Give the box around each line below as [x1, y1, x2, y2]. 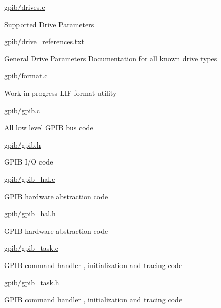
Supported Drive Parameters [4, 18, 94, 29]
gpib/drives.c [4, 2, 45, 12]
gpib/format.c [4, 70, 48, 81]
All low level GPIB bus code [4, 122, 93, 133]
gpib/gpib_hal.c [4, 173, 55, 184]
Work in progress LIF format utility [4, 87, 117, 98]
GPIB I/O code [4, 156, 53, 167]
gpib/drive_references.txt [4, 36, 85, 47]
